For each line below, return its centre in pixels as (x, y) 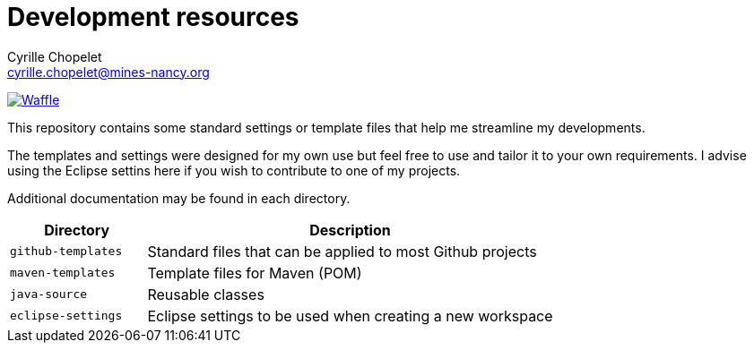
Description (350, 230)
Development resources (153, 17)
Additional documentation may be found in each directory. (179, 198)
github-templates (66, 252)
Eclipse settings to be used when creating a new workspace (350, 316)
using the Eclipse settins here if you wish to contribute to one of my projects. (234, 170)
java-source (49, 295)
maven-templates (63, 273)
